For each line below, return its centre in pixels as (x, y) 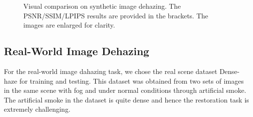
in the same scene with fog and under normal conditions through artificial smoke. (125, 90)
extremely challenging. (37, 109)
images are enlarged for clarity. (69, 25)
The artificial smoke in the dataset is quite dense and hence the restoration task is (126, 99)
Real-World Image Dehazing (77, 51)
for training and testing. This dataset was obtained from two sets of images (131, 80)
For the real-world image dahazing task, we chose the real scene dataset (111, 71)
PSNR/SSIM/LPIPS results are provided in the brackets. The (116, 15)
